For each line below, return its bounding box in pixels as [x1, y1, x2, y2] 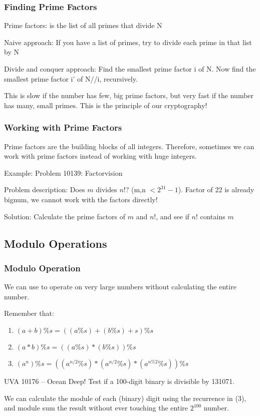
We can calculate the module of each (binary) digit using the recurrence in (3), [4, 392, 246, 403]
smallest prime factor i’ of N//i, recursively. [4, 73, 138, 84]
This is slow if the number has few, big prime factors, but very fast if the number [4, 90, 254, 101]
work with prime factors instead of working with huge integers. [4, 151, 197, 161]
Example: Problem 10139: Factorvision [4, 167, 123, 178]
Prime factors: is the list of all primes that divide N [4, 20, 162, 31]
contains [200, 211, 225, 221]
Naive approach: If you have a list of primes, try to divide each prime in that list [4, 37, 252, 47]
